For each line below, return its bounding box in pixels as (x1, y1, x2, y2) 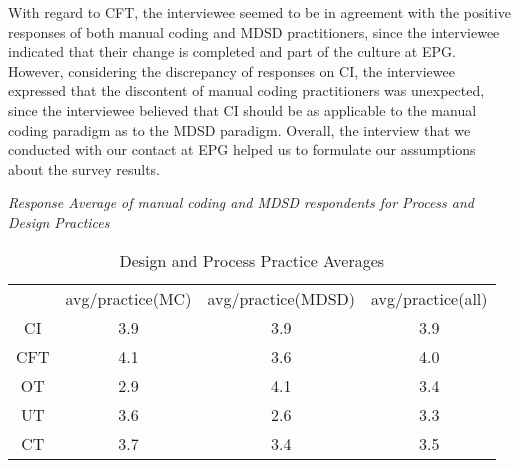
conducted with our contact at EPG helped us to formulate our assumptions (8, 139, 476, 160)
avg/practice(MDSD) (207, 286, 356, 310)
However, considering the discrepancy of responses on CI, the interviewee (8, 60, 455, 81)
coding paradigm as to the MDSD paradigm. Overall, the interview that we (8, 119, 471, 140)
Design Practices (8, 211, 110, 232)
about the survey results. (8, 158, 160, 179)
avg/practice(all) (371, 286, 488, 310)
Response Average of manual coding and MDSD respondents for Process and (8, 192, 474, 213)
